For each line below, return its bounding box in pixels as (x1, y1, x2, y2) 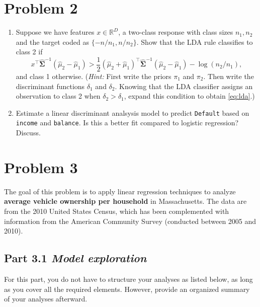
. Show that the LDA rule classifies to (136, 36, 253, 47)
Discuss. (16, 127, 41, 138)
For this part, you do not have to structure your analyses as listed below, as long (4, 273, 253, 284)
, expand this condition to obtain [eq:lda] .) (124, 91, 255, 101)
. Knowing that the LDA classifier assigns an (115, 81, 253, 91)
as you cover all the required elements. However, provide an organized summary (4, 283, 250, 294)
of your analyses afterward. (4, 293, 88, 304)
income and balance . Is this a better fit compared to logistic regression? (16, 117, 239, 128)
